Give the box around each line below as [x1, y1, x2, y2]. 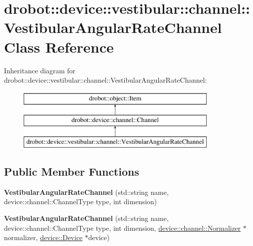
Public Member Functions [4, 164, 139, 179]
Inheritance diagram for [4, 65, 75, 75]
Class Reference [4, 36, 114, 57]
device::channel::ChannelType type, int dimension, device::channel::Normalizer [4, 222, 241, 233]
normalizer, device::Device [4, 232, 83, 243]
